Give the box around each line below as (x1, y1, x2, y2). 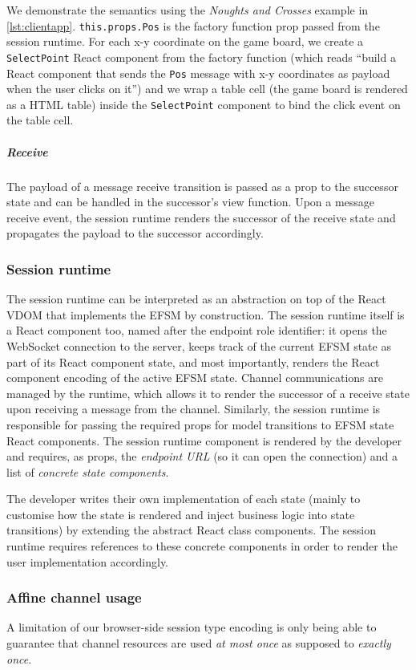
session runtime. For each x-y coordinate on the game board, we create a (6, 33, 364, 50)
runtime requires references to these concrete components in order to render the (6, 538, 398, 554)
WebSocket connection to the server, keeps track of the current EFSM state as (6, 337, 391, 354)
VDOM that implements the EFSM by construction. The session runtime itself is (6, 306, 405, 323)
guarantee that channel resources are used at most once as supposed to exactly (6, 635, 391, 652)
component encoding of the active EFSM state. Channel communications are (6, 369, 383, 386)
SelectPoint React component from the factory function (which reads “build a (6, 48, 396, 65)
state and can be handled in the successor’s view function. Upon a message (6, 193, 375, 210)
